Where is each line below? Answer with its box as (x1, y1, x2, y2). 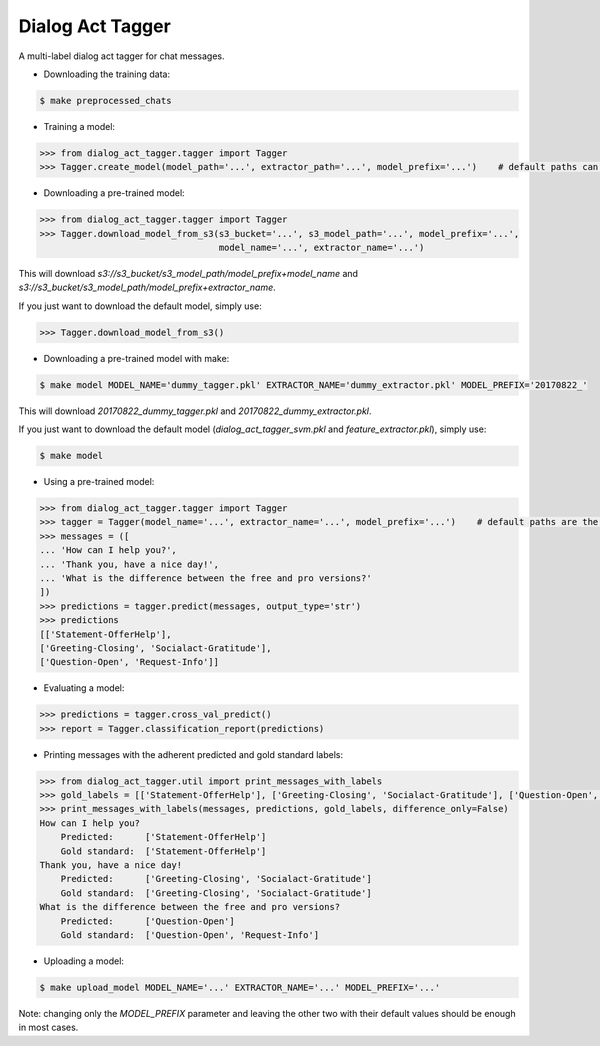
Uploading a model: (43, 955, 125, 967)
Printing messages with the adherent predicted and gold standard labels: (43, 748, 344, 760)
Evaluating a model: (43, 682, 125, 694)
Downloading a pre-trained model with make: (43, 352, 230, 364)
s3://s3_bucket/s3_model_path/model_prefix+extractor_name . (18, 281, 277, 294)
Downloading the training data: (43, 68, 171, 80)
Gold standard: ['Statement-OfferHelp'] (60, 845, 267, 857)
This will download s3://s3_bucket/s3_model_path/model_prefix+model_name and (18, 268, 359, 280)
